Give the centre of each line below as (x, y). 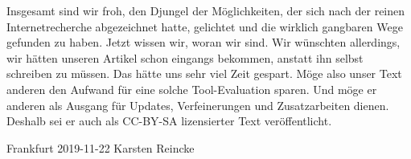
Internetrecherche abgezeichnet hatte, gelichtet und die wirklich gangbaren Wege (205, 26)
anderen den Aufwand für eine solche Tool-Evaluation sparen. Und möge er (192, 89)
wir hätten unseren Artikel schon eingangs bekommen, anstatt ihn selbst (185, 57)
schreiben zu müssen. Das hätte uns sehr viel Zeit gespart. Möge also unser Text (204, 73)
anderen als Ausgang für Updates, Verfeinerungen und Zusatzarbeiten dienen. (198, 105)
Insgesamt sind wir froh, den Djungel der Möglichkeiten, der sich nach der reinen (206, 10)
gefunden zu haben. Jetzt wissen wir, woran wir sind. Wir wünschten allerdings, (203, 42)
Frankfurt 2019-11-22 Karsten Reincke (101, 147)
